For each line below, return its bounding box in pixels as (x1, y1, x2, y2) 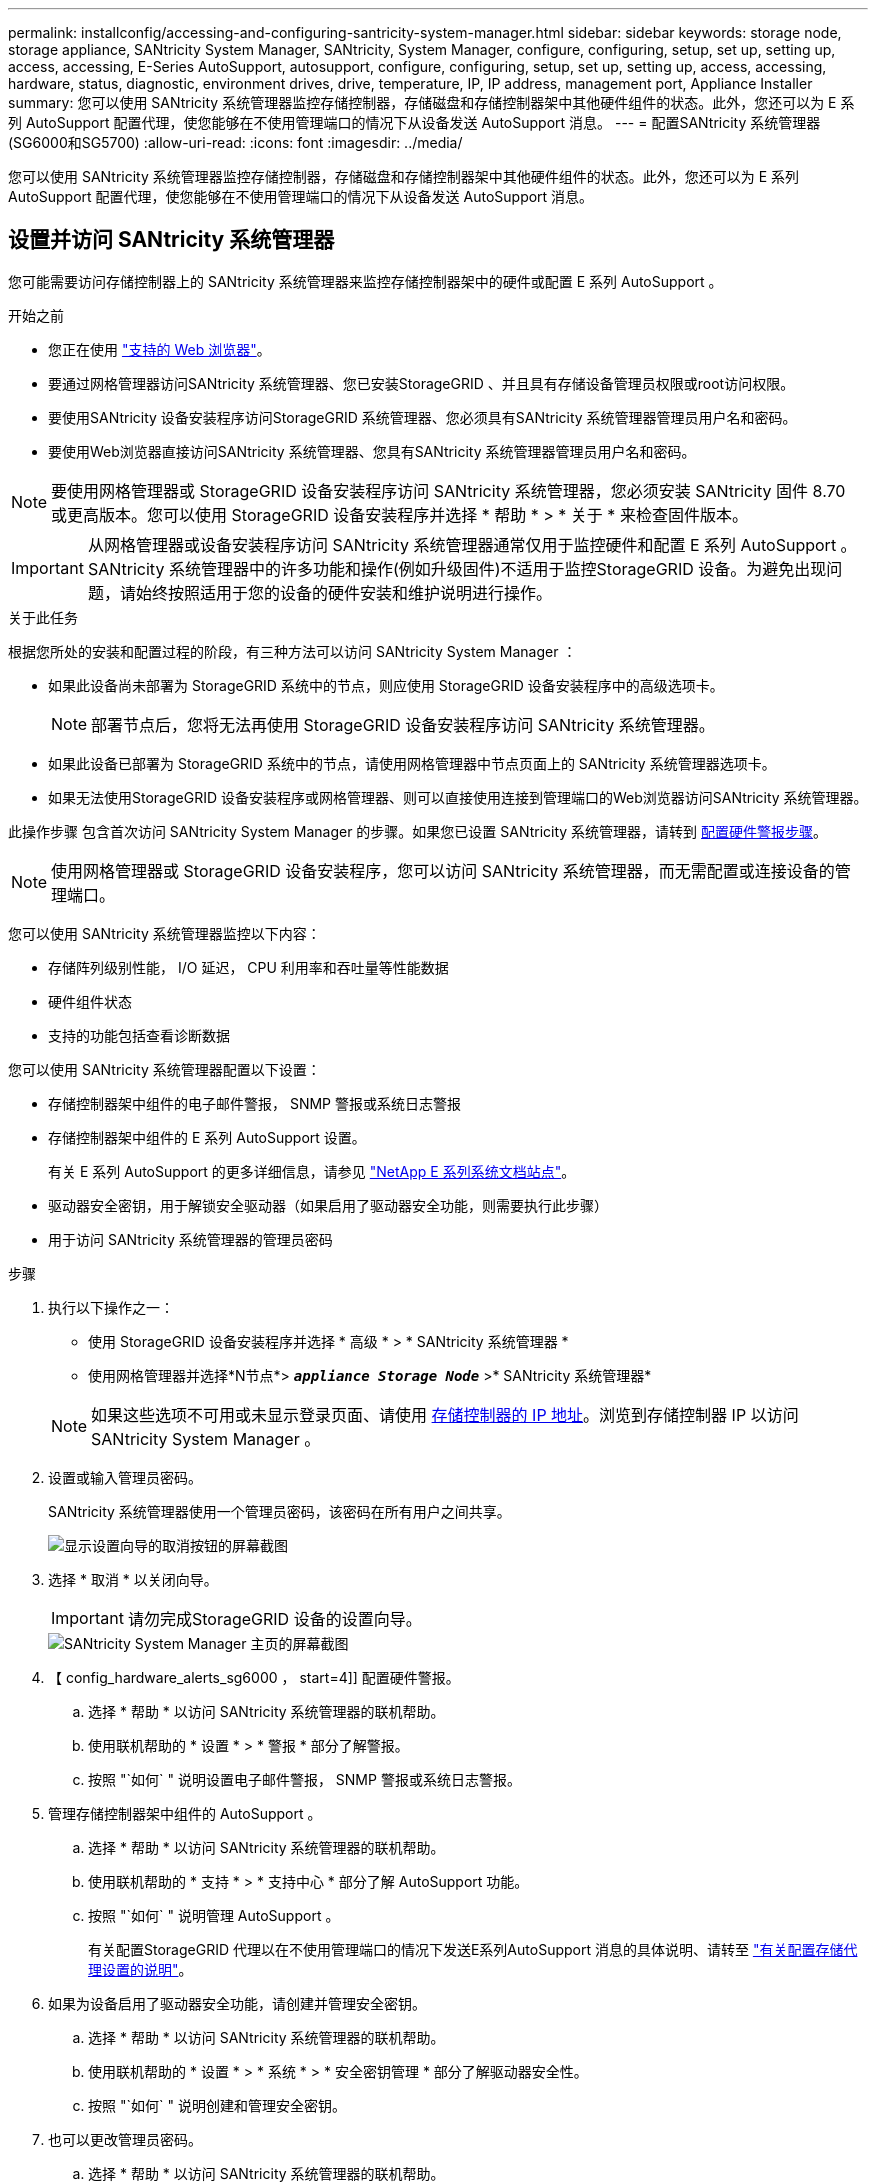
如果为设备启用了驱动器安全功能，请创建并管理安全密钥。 (48, 1994, 426, 2012)
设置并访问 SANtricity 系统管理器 (8, 227, 335, 253)
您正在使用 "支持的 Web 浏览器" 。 (48, 340, 271, 358)
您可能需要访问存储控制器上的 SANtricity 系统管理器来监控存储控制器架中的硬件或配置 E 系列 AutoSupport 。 (8, 272, 723, 290)
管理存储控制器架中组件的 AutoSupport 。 (48, 1804, 322, 1822)
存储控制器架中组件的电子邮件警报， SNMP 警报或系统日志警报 (48, 1094, 461, 1112)
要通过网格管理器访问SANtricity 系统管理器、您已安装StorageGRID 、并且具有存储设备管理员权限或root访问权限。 (48, 374, 795, 392)
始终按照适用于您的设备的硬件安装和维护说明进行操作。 (135, 582, 552, 603)
